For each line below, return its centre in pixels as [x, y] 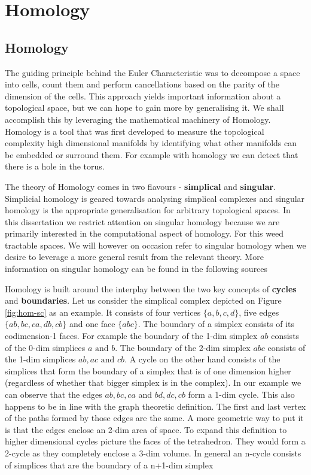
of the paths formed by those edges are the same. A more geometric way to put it [154, 418]
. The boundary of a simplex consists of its [216, 324]
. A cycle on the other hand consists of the [202, 359]
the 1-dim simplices [40, 359]
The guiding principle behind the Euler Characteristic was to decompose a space [153, 72]
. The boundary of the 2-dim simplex [183, 347]
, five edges [259, 312]
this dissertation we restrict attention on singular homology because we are [142, 221]
